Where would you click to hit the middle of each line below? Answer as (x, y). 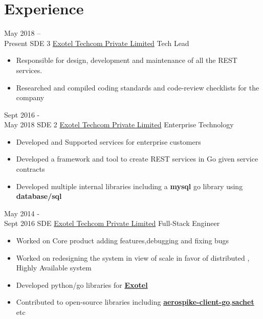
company (30, 97)
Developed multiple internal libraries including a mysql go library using (129, 186)
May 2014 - (22, 213)
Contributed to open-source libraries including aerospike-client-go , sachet (135, 302)
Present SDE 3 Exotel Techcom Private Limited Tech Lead (97, 43)
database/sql (39, 196)
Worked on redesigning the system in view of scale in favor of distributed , (133, 257)
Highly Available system (54, 268)
